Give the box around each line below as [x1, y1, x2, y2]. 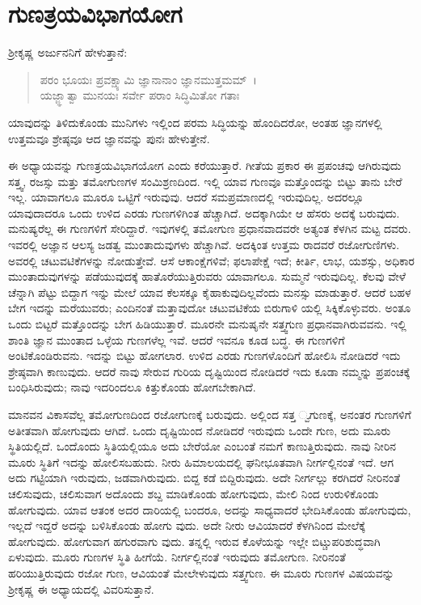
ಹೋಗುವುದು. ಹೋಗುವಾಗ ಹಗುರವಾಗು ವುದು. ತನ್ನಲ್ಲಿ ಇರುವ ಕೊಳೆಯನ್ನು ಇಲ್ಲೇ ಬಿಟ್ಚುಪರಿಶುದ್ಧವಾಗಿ [8, 532, 381, 549]
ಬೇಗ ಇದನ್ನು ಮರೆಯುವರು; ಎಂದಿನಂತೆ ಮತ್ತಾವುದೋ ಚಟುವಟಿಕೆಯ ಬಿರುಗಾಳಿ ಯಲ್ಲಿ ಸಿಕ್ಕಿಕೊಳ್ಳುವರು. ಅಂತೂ [8, 299, 411, 316]
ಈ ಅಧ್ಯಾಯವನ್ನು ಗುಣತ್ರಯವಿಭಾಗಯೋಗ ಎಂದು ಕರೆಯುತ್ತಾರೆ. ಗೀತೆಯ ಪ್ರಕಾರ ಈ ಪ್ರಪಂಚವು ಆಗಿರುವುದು [8, 157, 402, 174]
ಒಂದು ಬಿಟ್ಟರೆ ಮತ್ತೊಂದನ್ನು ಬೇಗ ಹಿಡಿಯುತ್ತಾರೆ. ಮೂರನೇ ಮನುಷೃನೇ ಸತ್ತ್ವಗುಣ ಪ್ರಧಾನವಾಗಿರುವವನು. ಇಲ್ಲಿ [8, 315, 406, 332]
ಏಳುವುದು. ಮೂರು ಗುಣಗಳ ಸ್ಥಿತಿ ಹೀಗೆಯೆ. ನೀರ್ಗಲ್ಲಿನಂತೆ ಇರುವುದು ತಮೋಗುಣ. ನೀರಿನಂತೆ [8, 548, 346, 565]
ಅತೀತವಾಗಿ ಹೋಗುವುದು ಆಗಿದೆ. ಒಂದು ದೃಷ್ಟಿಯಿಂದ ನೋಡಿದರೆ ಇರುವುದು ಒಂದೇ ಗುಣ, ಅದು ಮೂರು [8, 421, 391, 438]
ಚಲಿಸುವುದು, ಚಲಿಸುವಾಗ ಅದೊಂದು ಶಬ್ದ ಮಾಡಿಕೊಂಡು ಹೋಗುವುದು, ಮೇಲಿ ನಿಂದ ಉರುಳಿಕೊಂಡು [8, 484, 379, 501]
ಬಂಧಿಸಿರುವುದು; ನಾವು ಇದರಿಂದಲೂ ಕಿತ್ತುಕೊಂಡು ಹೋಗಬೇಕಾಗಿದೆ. [8, 379, 256, 396]
